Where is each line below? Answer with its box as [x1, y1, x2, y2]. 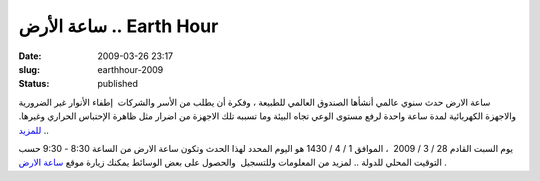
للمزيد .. [18, 124, 49, 136]
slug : [18, 63, 40, 75]
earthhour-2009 [97, 63, 164, 75]
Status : [18, 78, 50, 90]
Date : [18, 50, 42, 62]
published [97, 78, 139, 90]
